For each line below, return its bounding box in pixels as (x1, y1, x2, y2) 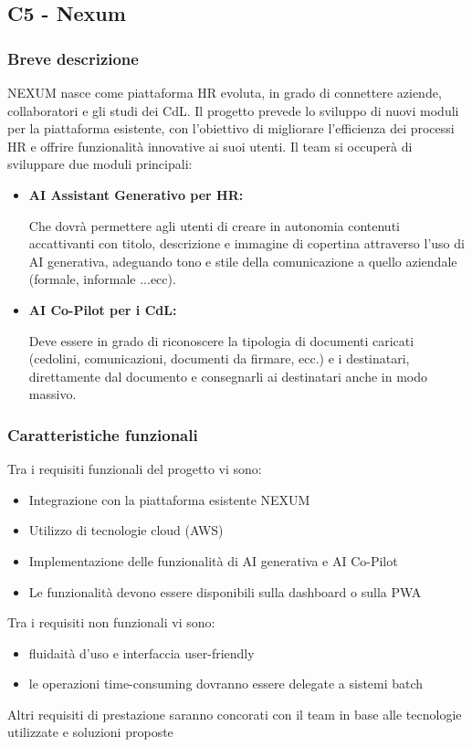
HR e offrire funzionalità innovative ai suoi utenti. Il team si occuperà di (7, 136, 413, 155)
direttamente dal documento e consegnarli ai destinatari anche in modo (28, 366, 428, 385)
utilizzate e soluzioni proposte (7, 722, 173, 742)
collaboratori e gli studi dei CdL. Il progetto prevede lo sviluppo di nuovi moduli (7, 100, 459, 120)
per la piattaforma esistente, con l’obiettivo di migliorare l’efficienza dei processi (7, 119, 455, 138)
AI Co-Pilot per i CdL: (28, 300, 177, 319)
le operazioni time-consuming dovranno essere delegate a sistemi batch (28, 674, 424, 693)
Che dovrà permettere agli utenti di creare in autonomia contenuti (28, 216, 400, 235)
